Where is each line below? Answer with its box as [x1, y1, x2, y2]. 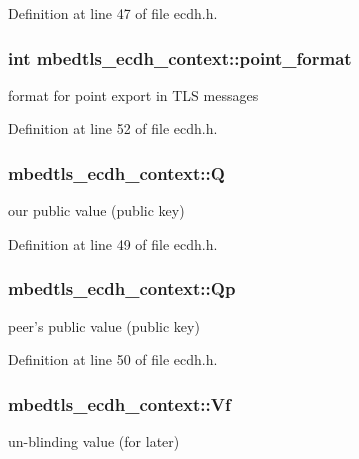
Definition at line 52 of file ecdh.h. [8, 118, 218, 139]
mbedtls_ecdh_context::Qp [8, 276, 236, 301]
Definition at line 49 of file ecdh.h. [8, 233, 218, 254]
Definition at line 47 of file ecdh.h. [8, 3, 218, 23]
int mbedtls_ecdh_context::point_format [8, 45, 352, 70]
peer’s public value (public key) [8, 315, 200, 336]
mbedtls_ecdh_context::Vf [8, 391, 231, 416]
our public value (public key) [8, 200, 185, 221]
